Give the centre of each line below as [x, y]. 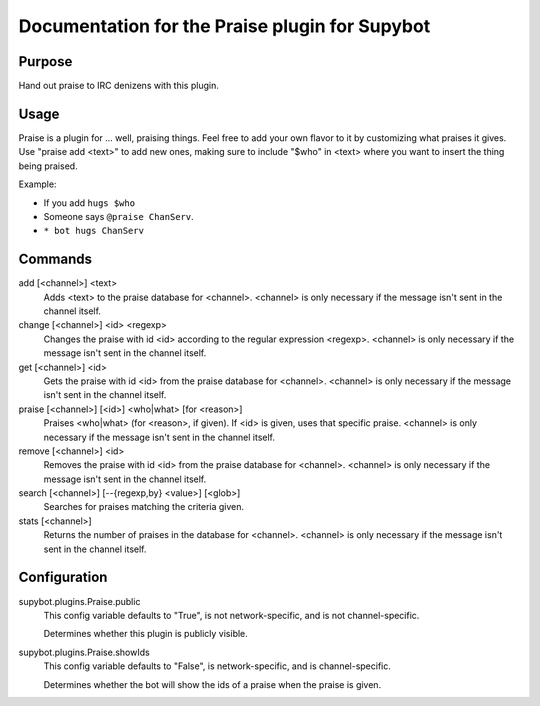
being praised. [48, 166]
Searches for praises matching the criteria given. [144, 507]
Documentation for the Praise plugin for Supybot [224, 26]
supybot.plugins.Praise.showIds [84, 652]
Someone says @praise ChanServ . [118, 216]
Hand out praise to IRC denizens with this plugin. [118, 86]
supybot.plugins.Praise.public [79, 601]
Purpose [45, 61]
